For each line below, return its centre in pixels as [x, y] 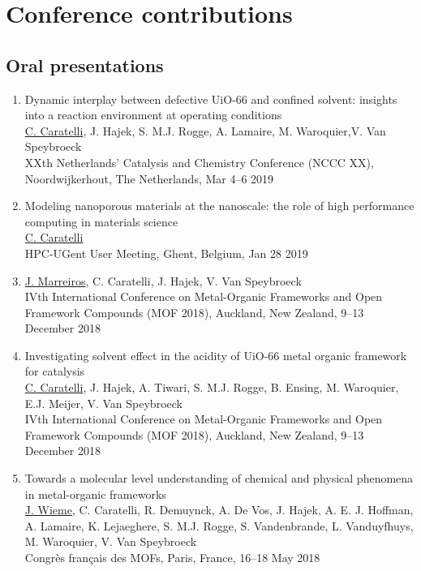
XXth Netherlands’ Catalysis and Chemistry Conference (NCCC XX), [199, 162]
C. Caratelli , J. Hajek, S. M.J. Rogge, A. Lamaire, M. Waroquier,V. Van [205, 130]
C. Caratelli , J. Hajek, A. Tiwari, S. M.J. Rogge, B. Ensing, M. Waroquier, [212, 387]
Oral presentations [85, 64]
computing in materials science [101, 221]
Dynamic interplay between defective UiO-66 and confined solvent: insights [211, 99]
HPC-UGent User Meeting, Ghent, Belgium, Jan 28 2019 [166, 253]
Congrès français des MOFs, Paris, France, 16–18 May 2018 [172, 558]
